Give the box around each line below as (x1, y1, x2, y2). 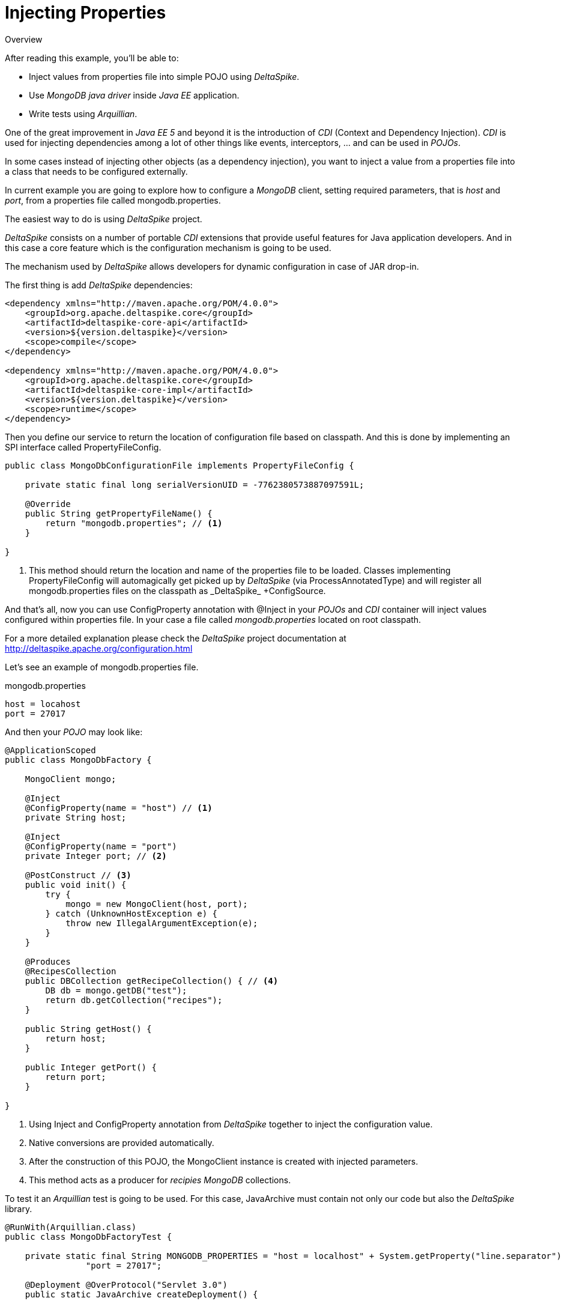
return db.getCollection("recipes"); (45, 995, 223, 1005)
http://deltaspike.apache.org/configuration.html (5, 643, 193, 654)
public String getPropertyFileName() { (25, 508, 213, 518)
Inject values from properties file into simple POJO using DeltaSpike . (29, 71, 300, 82)
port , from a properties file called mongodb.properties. (5, 195, 221, 205)
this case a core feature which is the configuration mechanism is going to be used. (5, 242, 331, 253)
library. (5, 1203, 32, 1214)
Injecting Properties (5, 2, 166, 23)
